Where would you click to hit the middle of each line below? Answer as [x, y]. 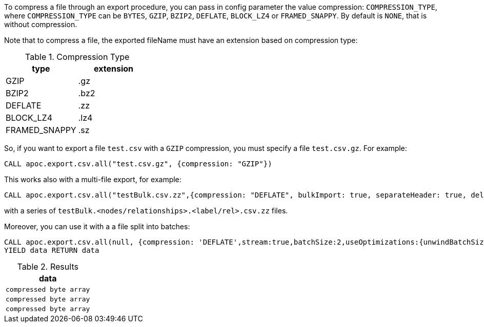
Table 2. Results [48, 267]
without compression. [41, 24]
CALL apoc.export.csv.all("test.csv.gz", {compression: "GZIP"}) [138, 164]
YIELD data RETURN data [52, 250]
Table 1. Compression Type [77, 57]
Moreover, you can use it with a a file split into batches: [97, 226]
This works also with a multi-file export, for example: [93, 179]
